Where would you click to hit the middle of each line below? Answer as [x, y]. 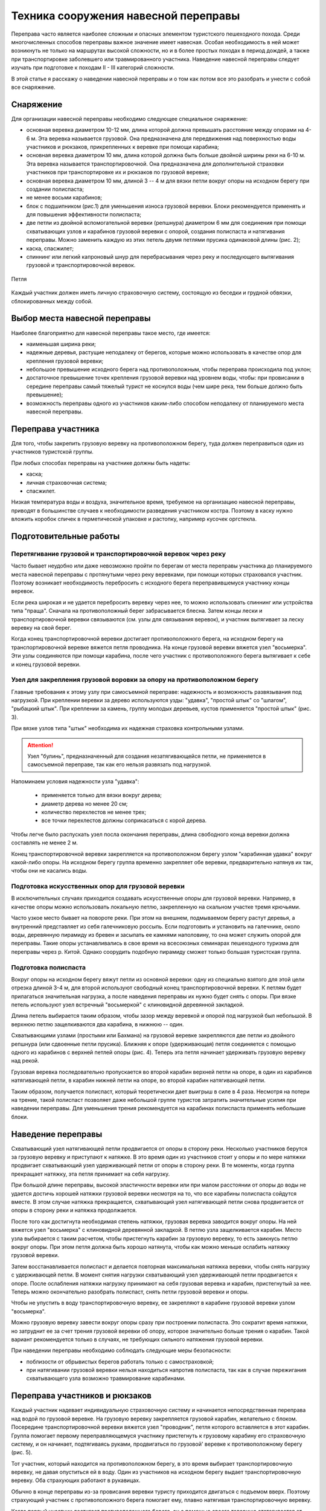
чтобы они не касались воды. [49, 871]
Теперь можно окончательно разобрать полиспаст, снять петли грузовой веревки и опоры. [130, 1292]
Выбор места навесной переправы [81, 318]
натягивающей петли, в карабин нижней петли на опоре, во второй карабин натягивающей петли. [138, 1080]
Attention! [40, 745]
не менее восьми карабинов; [64, 198]
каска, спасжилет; [50, 248]
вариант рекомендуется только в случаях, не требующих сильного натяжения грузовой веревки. [137, 1339]
